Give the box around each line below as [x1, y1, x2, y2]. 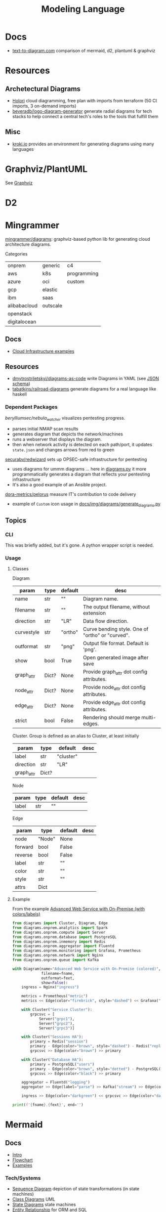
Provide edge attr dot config [83, 698, 146, 706]
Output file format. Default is [83, 640, 149, 647]
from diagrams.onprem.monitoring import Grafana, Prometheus [12, 948, 141, 953]
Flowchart [12, 1157, 33, 1163]
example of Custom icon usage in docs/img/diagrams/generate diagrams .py [12, 501, 161, 508]
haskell [12, 391, 27, 397]
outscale [42, 302, 63, 309]
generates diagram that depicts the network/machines [12, 431, 124, 437]
